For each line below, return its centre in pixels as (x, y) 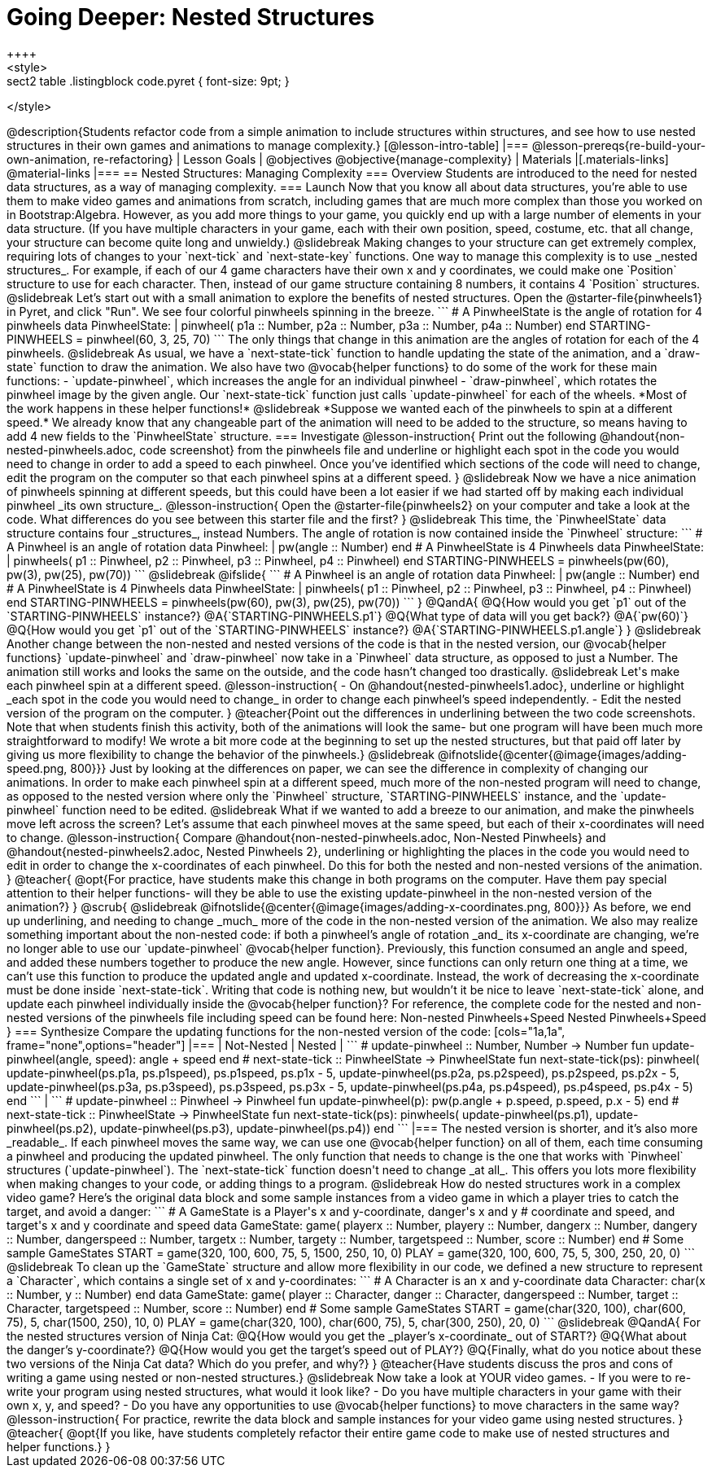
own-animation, (48, 159)
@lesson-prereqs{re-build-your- (619, 145)
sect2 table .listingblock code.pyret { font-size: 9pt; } (148, 81)
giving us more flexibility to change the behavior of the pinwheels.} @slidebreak (221, 754)
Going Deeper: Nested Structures (191, 17)
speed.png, (37, 768)
